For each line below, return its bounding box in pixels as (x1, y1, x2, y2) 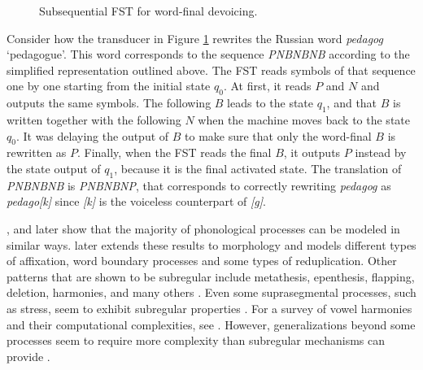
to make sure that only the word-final (185, 127, 372, 144)
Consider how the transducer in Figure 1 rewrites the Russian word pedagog (7, 29, 383, 46)
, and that (326, 94, 377, 111)
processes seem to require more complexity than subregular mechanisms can (7, 332, 386, 349)
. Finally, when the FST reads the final (76, 144, 272, 161)
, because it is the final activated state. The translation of (114, 159, 402, 176)
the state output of (7, 159, 101, 176)
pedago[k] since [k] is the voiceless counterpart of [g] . (7, 193, 266, 210)
